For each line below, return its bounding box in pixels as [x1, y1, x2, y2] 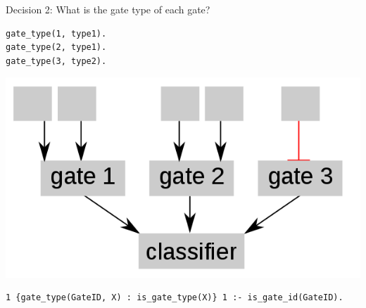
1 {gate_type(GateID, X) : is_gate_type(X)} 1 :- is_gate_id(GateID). [6, 293, 343, 303]
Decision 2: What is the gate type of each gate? [6, 2, 210, 16]
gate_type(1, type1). [6, 28, 107, 39]
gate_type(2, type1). [6, 42, 107, 53]
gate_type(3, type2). [6, 56, 107, 66]
